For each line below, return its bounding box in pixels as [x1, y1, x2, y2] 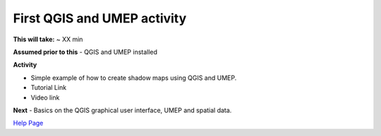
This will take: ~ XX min [13, 35, 83, 43]
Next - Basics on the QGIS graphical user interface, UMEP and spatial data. [13, 106, 232, 114]
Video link [30, 93, 60, 102]
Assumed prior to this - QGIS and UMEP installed [13, 48, 158, 56]
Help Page [13, 119, 44, 128]
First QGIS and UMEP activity [13, 11, 187, 26]
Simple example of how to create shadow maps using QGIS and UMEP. [30, 74, 237, 82]
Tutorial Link [30, 83, 67, 92]
